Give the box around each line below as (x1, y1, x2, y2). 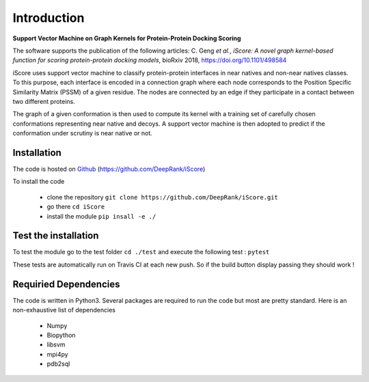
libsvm (46, 340, 66, 349)
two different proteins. (12, 97, 75, 105)
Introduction (12, 10, 85, 25)
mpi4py (46, 350, 68, 358)
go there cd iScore (46, 202, 105, 211)
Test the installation (12, 230, 99, 242)
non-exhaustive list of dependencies (12, 306, 116, 314)
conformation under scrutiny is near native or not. (12, 129, 153, 137)
